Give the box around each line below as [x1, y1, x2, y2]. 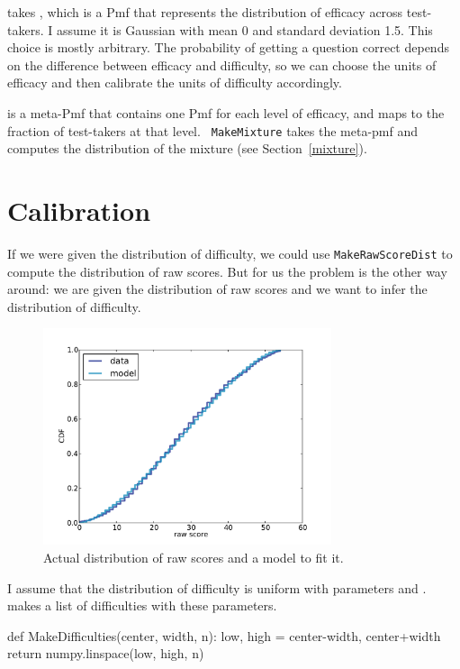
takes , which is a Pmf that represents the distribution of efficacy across [7, 3, 403, 21]
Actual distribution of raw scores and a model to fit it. [43, 547, 344, 566]
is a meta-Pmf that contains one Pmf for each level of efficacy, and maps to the [7, 103, 445, 122]
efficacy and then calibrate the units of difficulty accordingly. [7, 73, 342, 92]
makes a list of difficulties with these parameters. [7, 596, 277, 615]
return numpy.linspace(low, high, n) [7, 644, 204, 663]
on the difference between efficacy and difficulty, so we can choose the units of [7, 55, 437, 74]
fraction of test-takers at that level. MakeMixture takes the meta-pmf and [7, 121, 419, 140]
